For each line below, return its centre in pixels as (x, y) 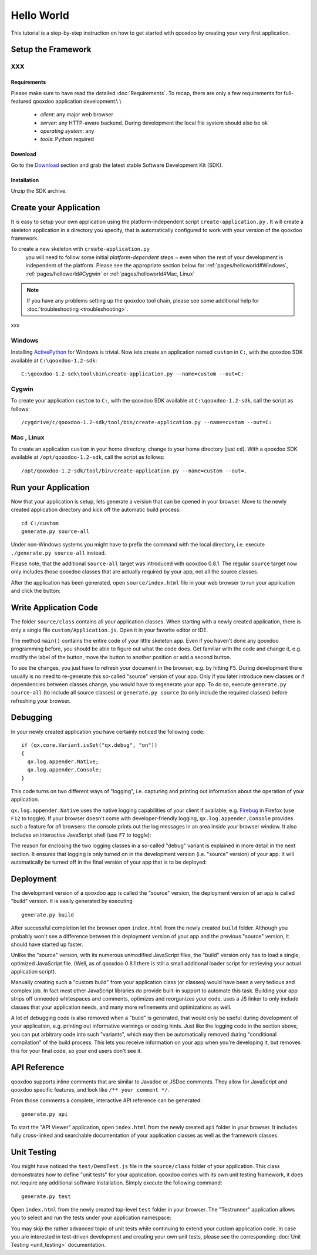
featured (21, 101)
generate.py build (48, 915)
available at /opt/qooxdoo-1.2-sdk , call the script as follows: (88, 457)
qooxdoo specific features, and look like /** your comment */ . (90, 1089)
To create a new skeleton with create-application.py (80, 249)
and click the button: (36, 591)
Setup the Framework (51, 50)
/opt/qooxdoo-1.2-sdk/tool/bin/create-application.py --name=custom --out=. (134, 471)
